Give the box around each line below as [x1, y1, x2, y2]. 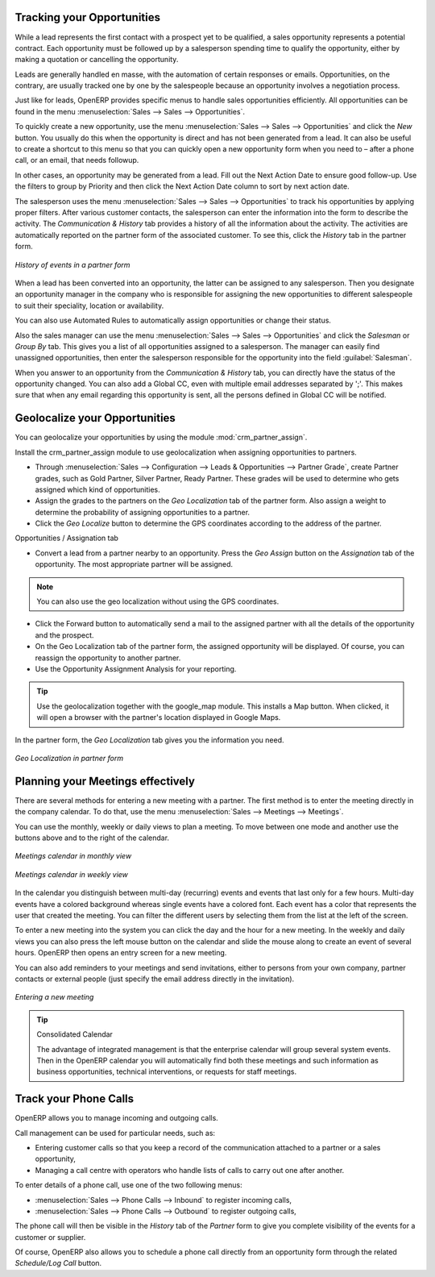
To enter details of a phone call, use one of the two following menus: [14, 1180, 243, 1190]
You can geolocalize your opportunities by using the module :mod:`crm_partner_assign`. [14, 432, 308, 443]
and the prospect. [35, 630, 94, 640]
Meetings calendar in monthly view [14, 851, 132, 861]
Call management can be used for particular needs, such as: [14, 1128, 216, 1138]
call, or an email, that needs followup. [14, 156, 139, 165]
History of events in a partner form [14, 260, 130, 269]
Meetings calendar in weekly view [14, 869, 129, 879]
